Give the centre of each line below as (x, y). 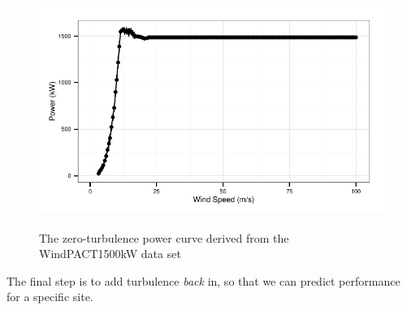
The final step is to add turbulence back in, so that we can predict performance (203, 280)
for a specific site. (50, 297)
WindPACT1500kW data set (110, 254)
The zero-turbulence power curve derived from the (164, 237)
